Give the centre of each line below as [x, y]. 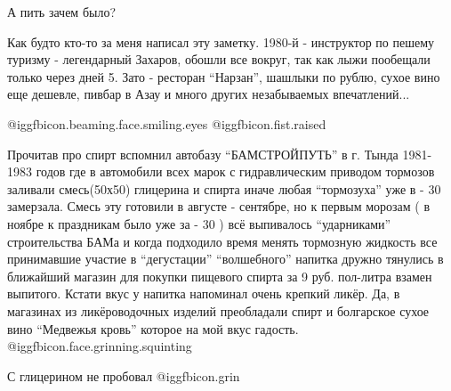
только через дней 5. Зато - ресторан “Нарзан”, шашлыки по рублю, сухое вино [224, 76]
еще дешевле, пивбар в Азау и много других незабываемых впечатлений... [209, 94]
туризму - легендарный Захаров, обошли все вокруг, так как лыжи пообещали [219, 59]
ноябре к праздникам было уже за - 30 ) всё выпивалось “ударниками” [199, 223]
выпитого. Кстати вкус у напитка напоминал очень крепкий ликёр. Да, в [204, 293]
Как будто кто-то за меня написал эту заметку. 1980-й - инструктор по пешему [221, 41]
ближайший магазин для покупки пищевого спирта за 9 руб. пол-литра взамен [220, 276]
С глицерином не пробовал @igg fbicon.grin [124, 375]
